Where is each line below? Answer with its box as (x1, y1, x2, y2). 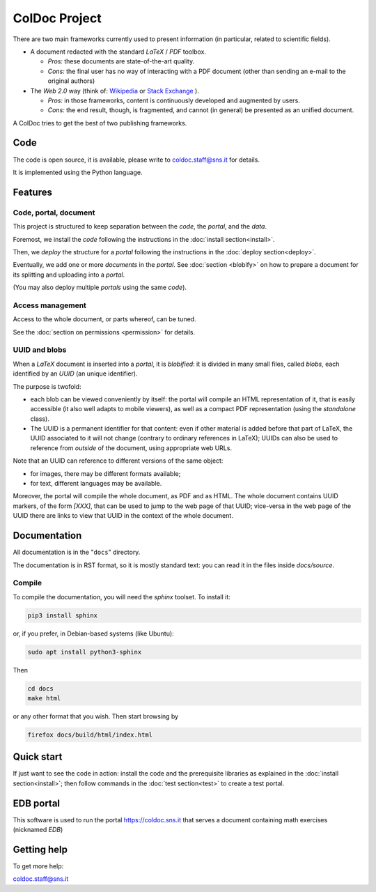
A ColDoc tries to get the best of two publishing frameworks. (13, 118, 187, 127)
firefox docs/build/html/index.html (27, 730, 153, 739)
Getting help (13, 843, 68, 855)
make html (27, 694, 61, 702)
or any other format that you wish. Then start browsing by (13, 712, 179, 721)
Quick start (13, 751, 63, 763)
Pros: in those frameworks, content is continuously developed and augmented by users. (47, 96, 301, 105)
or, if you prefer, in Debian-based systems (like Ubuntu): (13, 629, 174, 638)
